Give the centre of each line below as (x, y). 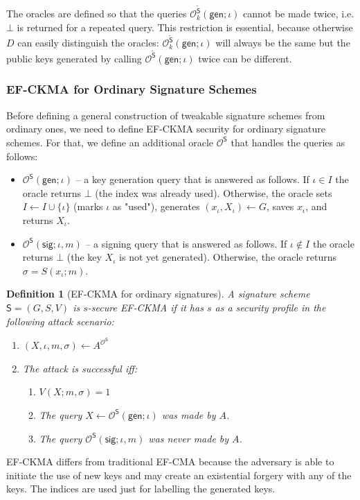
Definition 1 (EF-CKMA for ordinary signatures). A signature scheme (158, 294)
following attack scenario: (60, 321)
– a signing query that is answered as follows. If (186, 243)
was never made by (189, 438)
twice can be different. (245, 58)
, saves (280, 206)
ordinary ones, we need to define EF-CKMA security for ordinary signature (166, 129)
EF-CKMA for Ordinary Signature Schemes (132, 89)
